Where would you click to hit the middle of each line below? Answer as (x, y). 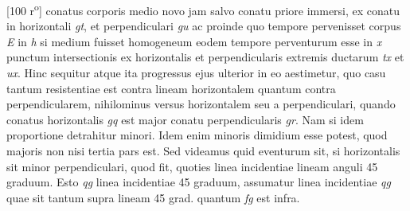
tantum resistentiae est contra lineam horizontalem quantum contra (171, 88)
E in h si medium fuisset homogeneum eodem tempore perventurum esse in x (194, 41)
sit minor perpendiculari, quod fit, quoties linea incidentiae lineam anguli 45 (192, 166)
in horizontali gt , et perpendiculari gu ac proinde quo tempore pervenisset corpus (204, 26)
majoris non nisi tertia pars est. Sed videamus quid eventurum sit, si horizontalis (203, 150)
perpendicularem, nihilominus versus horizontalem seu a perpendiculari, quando (201, 104)
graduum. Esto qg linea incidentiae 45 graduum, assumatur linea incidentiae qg (199, 182)
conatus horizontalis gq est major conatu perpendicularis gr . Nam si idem (185, 119)
